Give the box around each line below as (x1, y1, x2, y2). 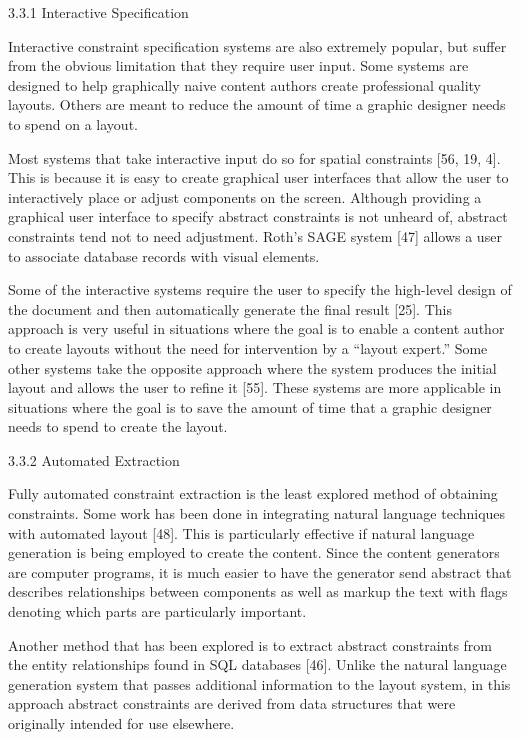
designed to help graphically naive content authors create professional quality (8, 74, 481, 95)
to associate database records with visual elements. (8, 245, 320, 266)
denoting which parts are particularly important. (8, 601, 307, 622)
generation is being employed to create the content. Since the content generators (8, 542, 500, 563)
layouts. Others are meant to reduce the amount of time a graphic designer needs (8, 94, 506, 115)
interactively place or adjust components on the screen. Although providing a (8, 186, 482, 207)
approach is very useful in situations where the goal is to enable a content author (8, 318, 505, 339)
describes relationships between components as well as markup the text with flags (8, 581, 508, 602)
